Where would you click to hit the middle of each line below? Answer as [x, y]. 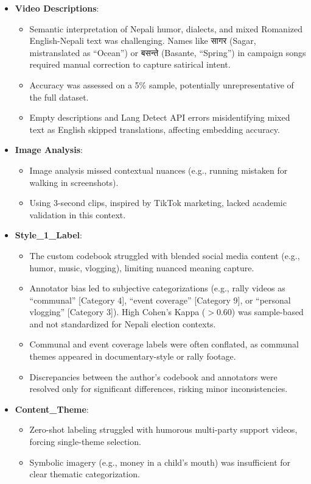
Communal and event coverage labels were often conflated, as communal [164, 344]
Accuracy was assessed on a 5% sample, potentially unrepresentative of [162, 84]
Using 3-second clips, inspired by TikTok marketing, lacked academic [158, 203]
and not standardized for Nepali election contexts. [123, 323]
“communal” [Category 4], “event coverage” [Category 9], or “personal [160, 300]
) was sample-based [267, 312]
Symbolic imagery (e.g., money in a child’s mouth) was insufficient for [160, 462]
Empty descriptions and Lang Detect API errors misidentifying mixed [160, 117]
